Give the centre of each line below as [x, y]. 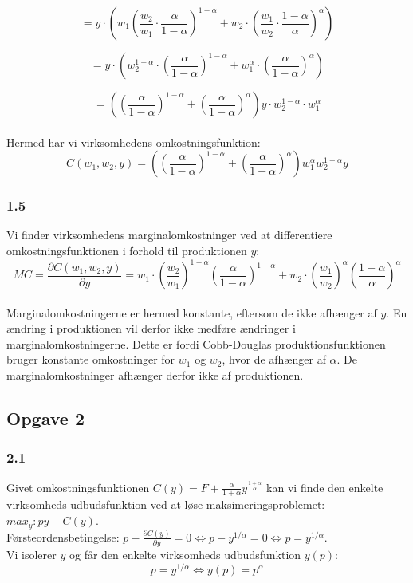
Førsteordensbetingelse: [63, 536]
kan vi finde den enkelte [325, 487]
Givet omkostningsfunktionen [78, 487]
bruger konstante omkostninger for [91, 359]
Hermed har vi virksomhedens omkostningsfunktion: [134, 142]
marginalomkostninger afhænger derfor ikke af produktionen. [155, 375]
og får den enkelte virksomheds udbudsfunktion [185, 555]
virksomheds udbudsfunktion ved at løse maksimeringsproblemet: [166, 504]
